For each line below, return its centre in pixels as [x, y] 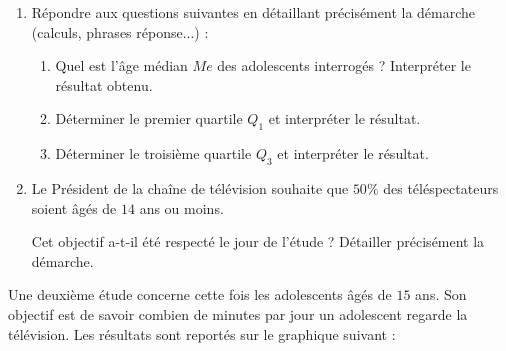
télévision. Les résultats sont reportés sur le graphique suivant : [202, 333]
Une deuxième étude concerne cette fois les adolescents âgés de [200, 294]
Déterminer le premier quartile [149, 118]
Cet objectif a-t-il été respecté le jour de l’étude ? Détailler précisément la [258, 241]
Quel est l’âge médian [121, 65]
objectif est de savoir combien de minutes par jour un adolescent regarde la [238, 313]
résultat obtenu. [104, 84]
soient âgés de [74, 207]
